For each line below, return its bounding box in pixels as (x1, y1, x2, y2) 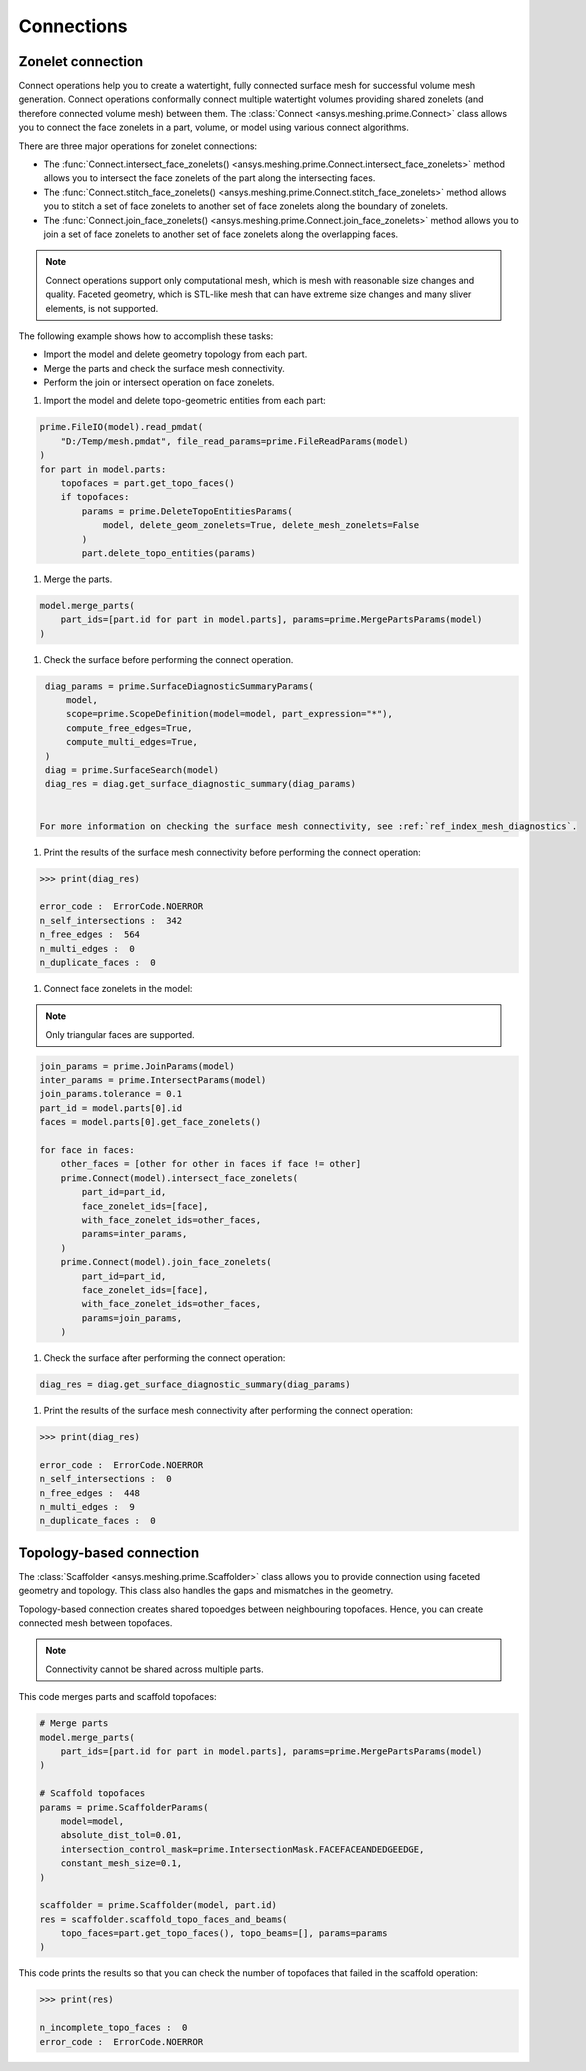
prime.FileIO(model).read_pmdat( (39, 421, 204, 433)
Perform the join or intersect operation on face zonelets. (43, 376, 275, 389)
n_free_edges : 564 (39, 929, 140, 940)
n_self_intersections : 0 (39, 1473, 172, 1485)
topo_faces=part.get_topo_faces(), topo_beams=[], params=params (60, 1928, 388, 1939)
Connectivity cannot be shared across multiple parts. (45, 1663, 264, 1675)
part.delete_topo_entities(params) (81, 547, 257, 559)
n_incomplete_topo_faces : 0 (39, 2022, 188, 2034)
